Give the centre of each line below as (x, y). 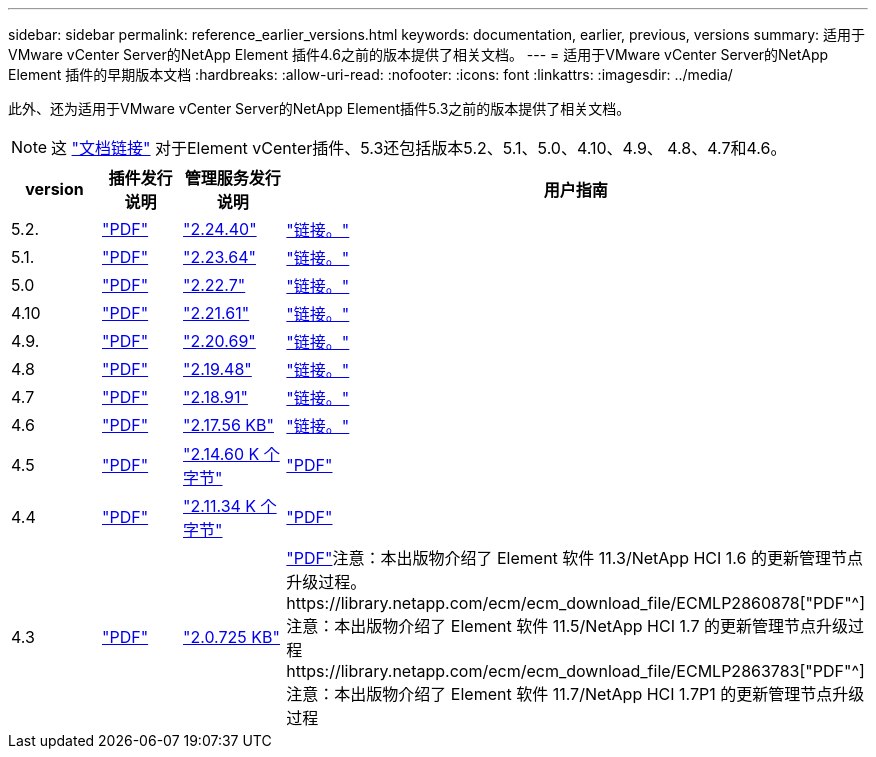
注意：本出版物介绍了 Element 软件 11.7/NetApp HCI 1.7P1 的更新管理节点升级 (575, 694)
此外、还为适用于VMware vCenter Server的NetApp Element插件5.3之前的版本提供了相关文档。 (319, 108)
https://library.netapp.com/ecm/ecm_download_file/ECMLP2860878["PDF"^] (575, 603)
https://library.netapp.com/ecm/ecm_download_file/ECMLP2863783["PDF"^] (575, 671)
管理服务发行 (232, 178)
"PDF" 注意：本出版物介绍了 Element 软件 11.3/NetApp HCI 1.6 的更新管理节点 (574, 558)
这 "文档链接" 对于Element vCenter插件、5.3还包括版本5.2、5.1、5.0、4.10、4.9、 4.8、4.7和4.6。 (419, 148)
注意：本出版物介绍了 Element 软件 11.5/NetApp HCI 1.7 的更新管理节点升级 (567, 626)
